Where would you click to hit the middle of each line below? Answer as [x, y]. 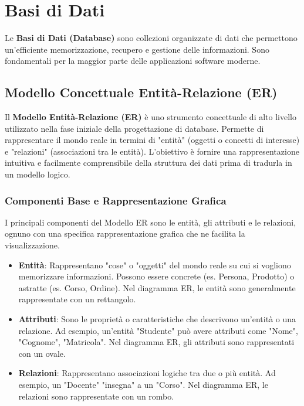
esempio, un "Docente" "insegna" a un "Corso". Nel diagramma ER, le [143, 385]
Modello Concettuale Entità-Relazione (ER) [141, 92]
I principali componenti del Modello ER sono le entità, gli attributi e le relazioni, [151, 222]
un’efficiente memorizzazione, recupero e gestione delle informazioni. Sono [137, 49]
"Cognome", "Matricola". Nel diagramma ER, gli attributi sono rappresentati [156, 342]
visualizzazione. [32, 245]
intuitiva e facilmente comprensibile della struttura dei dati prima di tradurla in [148, 163]
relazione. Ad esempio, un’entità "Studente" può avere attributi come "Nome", [158, 330]
